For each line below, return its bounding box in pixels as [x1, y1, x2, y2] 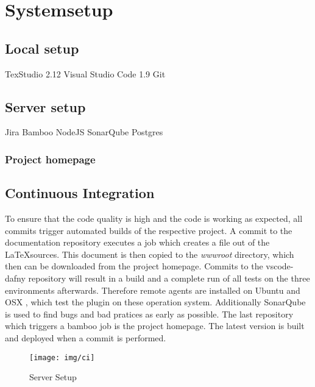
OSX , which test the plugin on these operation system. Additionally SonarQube [5, 296, 306, 308]
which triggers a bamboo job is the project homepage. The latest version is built [5, 319, 305, 332]
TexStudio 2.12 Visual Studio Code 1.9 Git [5, 67, 166, 80]
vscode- [266, 260, 294, 272]
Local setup [5, 38, 79, 57]
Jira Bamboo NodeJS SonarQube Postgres [5, 126, 163, 138]
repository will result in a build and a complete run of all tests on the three [28, 271, 310, 284]
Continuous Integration [5, 183, 155, 202]
